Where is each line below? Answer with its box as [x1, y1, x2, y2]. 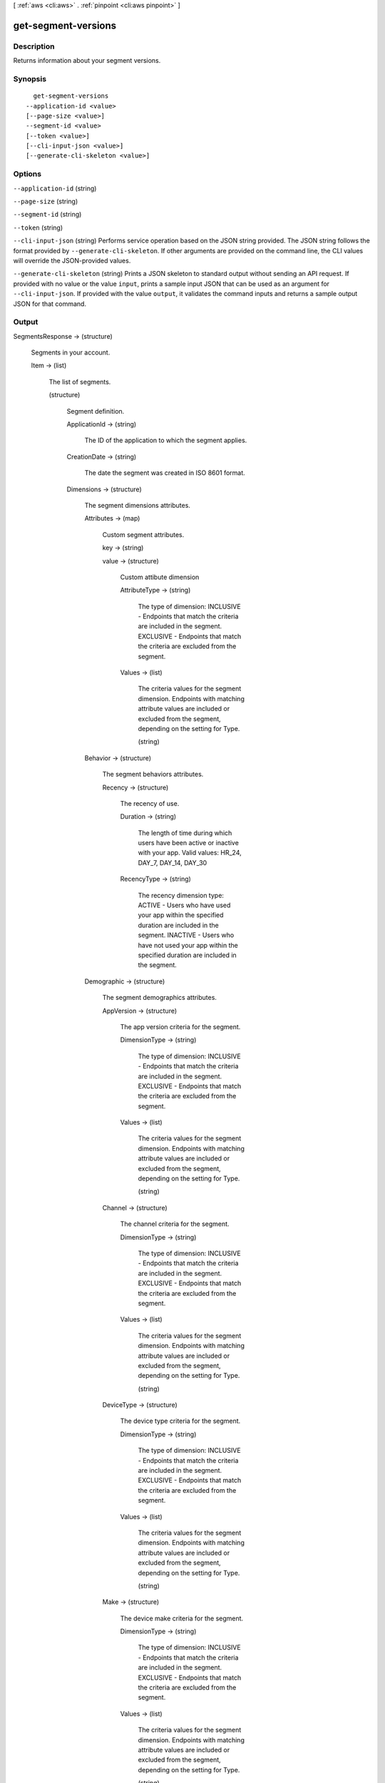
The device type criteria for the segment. [120, 1416, 241, 1426]
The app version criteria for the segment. [120, 1022, 241, 1031]
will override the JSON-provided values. [13, 256, 131, 265]
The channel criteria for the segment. [120, 1220, 230, 1228]
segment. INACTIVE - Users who [138, 931, 235, 939]
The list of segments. [48, 377, 111, 386]
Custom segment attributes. [102, 530, 185, 538]
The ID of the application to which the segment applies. [84, 436, 247, 445]
